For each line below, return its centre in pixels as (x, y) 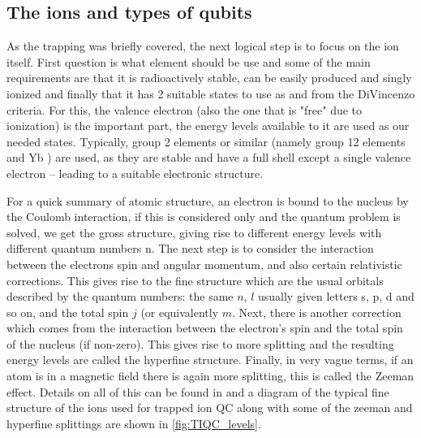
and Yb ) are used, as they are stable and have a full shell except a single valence (209, 157)
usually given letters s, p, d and (336, 296)
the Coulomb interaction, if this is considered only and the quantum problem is (204, 217)
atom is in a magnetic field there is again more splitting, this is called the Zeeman (210, 376)
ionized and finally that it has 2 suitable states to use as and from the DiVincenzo (211, 93)
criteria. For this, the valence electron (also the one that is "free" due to (185, 109)
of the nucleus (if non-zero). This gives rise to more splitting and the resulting (200, 343)
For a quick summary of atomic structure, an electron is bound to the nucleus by (208, 200)
